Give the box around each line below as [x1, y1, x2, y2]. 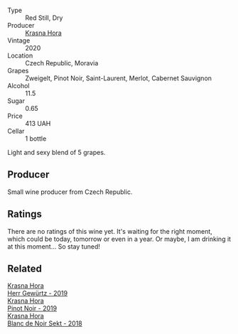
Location [7, 51, 33, 60]
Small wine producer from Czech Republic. [7, 188, 133, 196]
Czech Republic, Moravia [25, 59, 99, 67]
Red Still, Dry [25, 14, 63, 22]
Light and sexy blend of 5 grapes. [7, 149, 106, 156]
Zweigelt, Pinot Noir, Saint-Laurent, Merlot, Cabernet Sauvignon [25, 74, 212, 82]
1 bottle [25, 134, 47, 143]
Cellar [7, 127, 25, 135]
